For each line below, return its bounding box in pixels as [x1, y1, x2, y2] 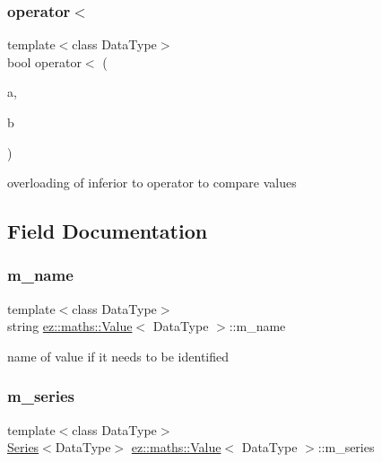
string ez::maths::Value [7, 317, 133, 336]
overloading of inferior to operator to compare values [7, 173, 297, 192]
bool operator [7, 52, 82, 71]
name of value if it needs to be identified [7, 346, 230, 365]
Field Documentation [7, 217, 208, 245]
